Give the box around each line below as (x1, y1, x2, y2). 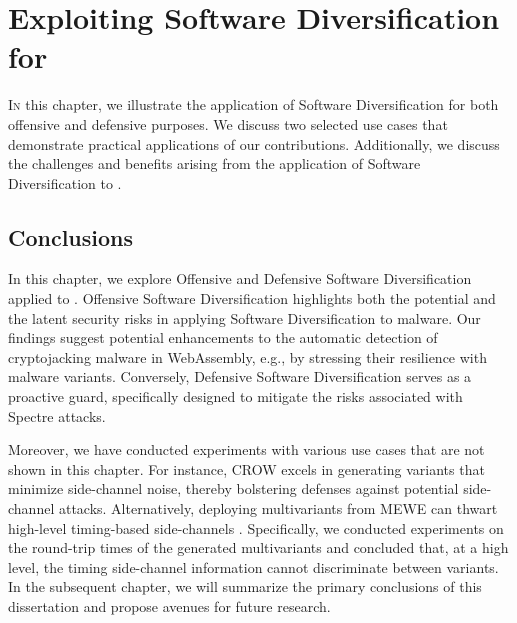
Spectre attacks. (8, 405, 106, 426)
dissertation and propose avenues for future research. (8, 595, 331, 616)
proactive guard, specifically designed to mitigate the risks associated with (8, 386, 463, 407)
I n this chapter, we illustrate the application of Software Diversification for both (8, 94, 499, 115)
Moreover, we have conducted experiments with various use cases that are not (8, 439, 485, 460)
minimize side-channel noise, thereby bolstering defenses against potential (8, 478, 459, 499)
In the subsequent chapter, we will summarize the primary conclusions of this (8, 576, 482, 597)
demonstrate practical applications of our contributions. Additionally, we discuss (8, 133, 500, 154)
